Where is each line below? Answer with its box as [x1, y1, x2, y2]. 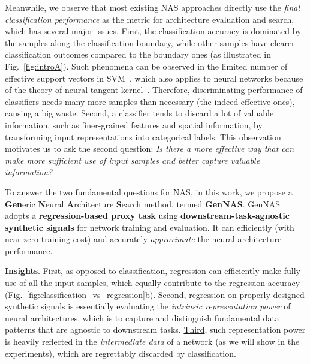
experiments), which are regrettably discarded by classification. [5, 347, 236, 359]
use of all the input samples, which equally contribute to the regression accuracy [5, 276, 300, 289]
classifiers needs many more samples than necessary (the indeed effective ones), [5, 95, 295, 107]
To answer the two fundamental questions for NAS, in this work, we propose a [5, 185, 293, 198]
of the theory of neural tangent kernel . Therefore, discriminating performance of [5, 83, 303, 96]
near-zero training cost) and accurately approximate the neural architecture [5, 233, 282, 245]
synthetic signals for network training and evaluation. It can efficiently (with [5, 221, 294, 233]
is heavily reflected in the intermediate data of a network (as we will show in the [5, 335, 300, 348]
